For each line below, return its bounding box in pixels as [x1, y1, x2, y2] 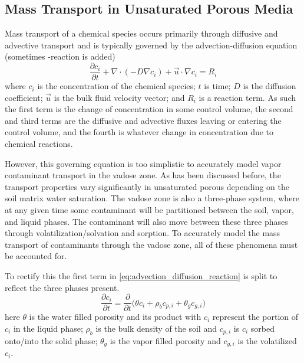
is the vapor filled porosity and [110, 334, 221, 346]
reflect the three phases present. [5, 281, 120, 293]
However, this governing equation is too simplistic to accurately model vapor [5, 157, 282, 169]
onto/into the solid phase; [5, 334, 98, 346]
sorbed [250, 322, 275, 334]
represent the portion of [212, 310, 299, 323]
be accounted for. [5, 250, 67, 262]
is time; [204, 80, 231, 92]
